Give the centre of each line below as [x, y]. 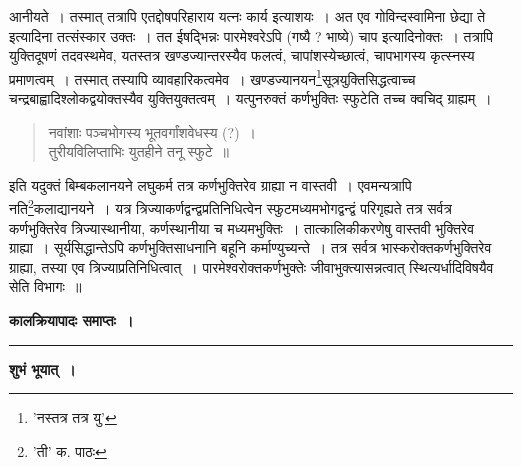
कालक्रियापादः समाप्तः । [71, 320]
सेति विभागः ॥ [45, 286]
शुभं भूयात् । [42, 368]
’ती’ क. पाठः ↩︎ [69, 450]
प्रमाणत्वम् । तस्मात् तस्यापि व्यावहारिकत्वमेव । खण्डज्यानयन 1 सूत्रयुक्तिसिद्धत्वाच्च [212, 77]
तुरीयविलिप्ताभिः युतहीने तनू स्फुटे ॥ [139, 151]
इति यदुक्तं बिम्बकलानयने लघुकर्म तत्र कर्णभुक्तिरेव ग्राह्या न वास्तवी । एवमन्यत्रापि [210, 184]
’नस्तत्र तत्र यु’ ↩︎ [74, 417]
